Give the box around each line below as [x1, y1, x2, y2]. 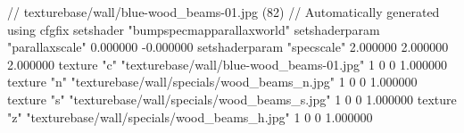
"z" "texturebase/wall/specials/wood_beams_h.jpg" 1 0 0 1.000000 [7, 107, 373, 126]
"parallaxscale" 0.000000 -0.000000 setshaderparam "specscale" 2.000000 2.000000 [7, 37, 449, 56]
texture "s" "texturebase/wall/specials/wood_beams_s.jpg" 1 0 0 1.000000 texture [7, 89, 457, 108]
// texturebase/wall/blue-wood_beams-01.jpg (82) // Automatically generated [7, 3, 440, 21]
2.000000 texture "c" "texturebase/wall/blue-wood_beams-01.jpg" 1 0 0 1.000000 [7, 54, 447, 73]
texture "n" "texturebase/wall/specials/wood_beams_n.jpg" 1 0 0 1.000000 [7, 72, 418, 91]
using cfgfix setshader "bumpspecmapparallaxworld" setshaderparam [7, 20, 380, 38]
